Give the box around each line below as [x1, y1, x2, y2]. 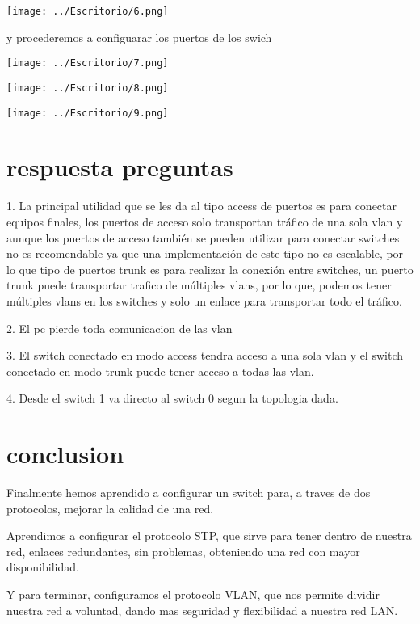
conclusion [6, 437, 124, 470]
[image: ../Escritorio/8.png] [6, 82, 169, 94]
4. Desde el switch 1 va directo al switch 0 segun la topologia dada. [6, 390, 338, 407]
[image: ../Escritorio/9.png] [6, 107, 169, 119]
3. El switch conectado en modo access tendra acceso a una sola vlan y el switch [6, 347, 403, 364]
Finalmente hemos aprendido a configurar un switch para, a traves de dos [6, 484, 371, 500]
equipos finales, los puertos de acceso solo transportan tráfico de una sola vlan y [6, 213, 403, 230]
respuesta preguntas [6, 150, 233, 183]
